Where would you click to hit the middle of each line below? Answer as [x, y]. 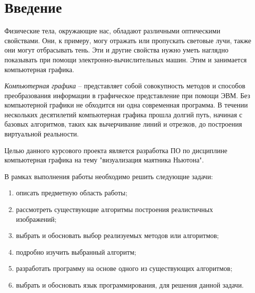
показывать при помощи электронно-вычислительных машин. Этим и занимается [126, 59]
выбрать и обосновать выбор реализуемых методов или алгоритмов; [117, 235]
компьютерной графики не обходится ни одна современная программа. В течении [126, 105]
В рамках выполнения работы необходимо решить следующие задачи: [109, 176]
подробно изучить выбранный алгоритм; [76, 252]
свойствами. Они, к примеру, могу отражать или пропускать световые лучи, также [128, 40]
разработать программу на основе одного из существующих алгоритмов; [124, 268]
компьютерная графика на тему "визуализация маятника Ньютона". [104, 160]
